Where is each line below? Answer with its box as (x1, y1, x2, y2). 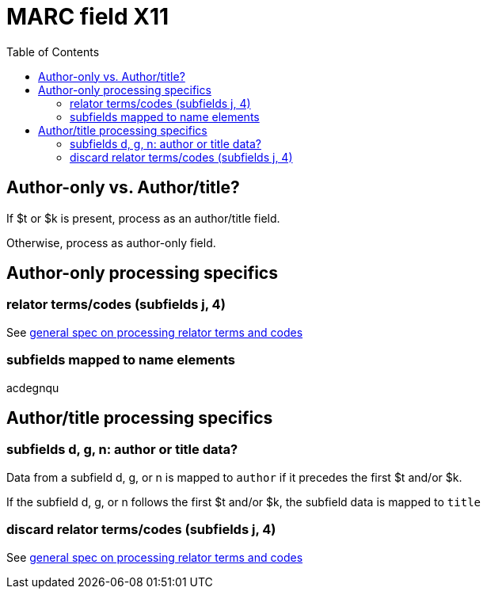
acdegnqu (6, 380, 59, 395)
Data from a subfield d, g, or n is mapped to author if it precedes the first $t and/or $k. (6, 470, 462, 484)
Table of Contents (6, 44, 100, 59)
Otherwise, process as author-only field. (6, 235, 216, 250)
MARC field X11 (6, 3, 169, 30)
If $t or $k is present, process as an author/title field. (6, 211, 280, 225)
